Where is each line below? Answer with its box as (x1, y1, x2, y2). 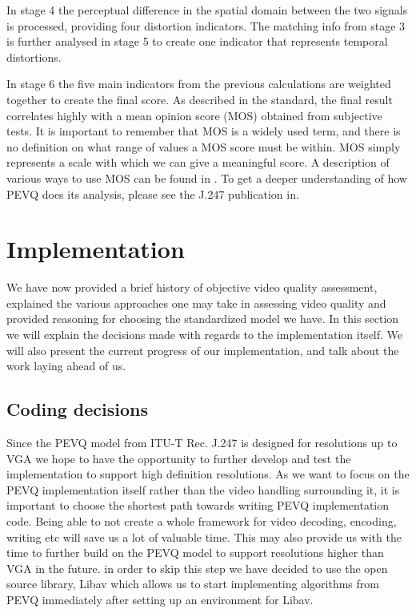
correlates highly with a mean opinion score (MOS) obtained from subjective (6, 107, 382, 123)
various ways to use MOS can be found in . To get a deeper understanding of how (6, 169, 407, 186)
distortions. (6, 48, 62, 65)
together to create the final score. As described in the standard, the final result (6, 91, 393, 107)
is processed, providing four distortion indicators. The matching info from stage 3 (6, 17, 406, 34)
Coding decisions (6, 397, 149, 421)
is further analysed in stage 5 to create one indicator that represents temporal (6, 33, 388, 50)
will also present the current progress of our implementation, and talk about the (6, 341, 399, 358)
